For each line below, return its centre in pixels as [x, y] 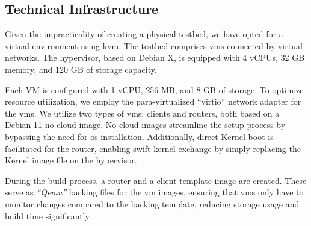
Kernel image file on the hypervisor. [71, 160]
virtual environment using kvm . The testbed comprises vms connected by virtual [154, 45]
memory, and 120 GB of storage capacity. [81, 69]
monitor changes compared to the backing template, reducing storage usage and [152, 203]
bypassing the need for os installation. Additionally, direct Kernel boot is [139, 136]
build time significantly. [48, 215]
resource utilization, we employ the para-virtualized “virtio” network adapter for [153, 101]
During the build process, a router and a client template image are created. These [156, 180]
